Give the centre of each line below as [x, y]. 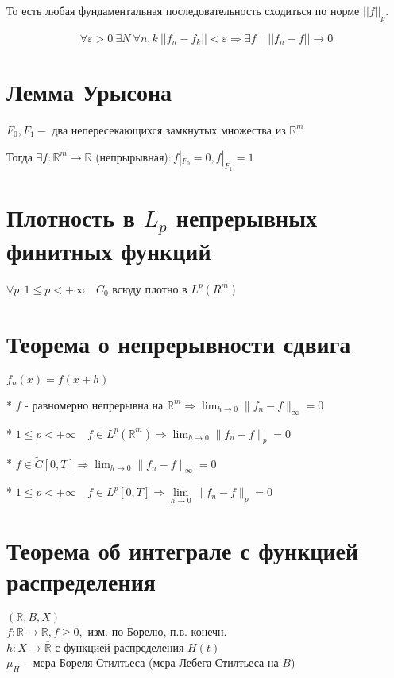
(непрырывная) [132, 156]
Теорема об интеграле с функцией [183, 550]
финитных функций [109, 250]
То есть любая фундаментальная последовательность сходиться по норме [183, 10]
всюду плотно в [150, 288]
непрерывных [247, 217]
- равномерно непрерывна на [94, 404]
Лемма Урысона [89, 91]
